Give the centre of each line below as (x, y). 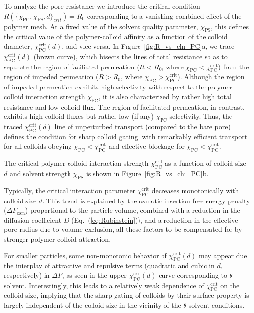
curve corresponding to (193, 275)
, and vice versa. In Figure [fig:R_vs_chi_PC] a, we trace (148, 46)
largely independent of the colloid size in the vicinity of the (92, 305)
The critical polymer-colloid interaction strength (76, 163)
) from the (233, 66)
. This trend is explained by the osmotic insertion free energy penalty (146, 200)
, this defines (230, 26)
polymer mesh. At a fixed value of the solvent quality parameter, (101, 26)
